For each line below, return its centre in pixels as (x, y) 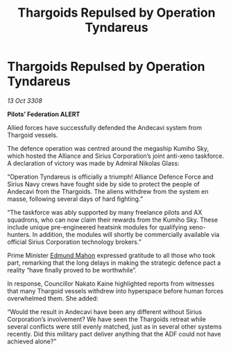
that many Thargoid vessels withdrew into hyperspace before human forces (115, 291)
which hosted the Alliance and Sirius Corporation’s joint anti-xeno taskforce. (115, 156)
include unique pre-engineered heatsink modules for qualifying (97, 227)
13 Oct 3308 (25, 100)
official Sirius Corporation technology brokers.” (75, 242)
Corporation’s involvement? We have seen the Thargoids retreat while (106, 319)
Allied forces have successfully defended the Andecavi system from (105, 127)
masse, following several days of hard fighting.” (75, 199)
